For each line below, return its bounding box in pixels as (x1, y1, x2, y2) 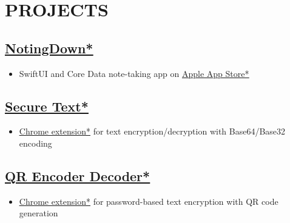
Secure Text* (5, 96, 89, 115)
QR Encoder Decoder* (5, 166, 150, 185)
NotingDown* (5, 38, 93, 57)
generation (19, 207, 58, 219)
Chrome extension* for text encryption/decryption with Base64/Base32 (19, 125, 286, 138)
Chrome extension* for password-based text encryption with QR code (19, 195, 278, 207)
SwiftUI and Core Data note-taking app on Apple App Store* (19, 67, 249, 79)
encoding (19, 136, 52, 149)
